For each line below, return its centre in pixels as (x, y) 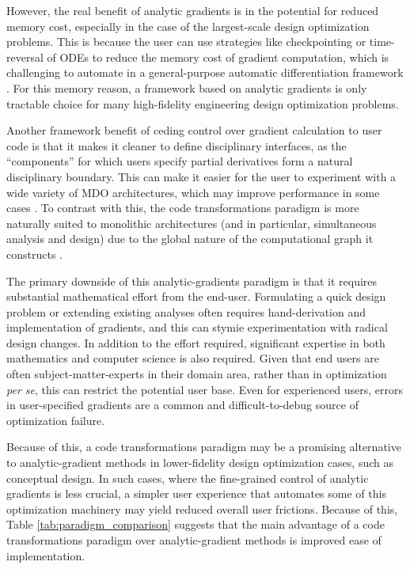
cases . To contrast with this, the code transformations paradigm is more (183, 208)
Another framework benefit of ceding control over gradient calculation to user (194, 130)
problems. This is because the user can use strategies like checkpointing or (186, 42)
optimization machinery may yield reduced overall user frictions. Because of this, (202, 508)
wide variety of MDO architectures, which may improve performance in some (193, 192)
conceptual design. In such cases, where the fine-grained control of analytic (188, 478)
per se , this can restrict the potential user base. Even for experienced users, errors (205, 389)
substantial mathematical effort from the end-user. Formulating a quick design (196, 296)
